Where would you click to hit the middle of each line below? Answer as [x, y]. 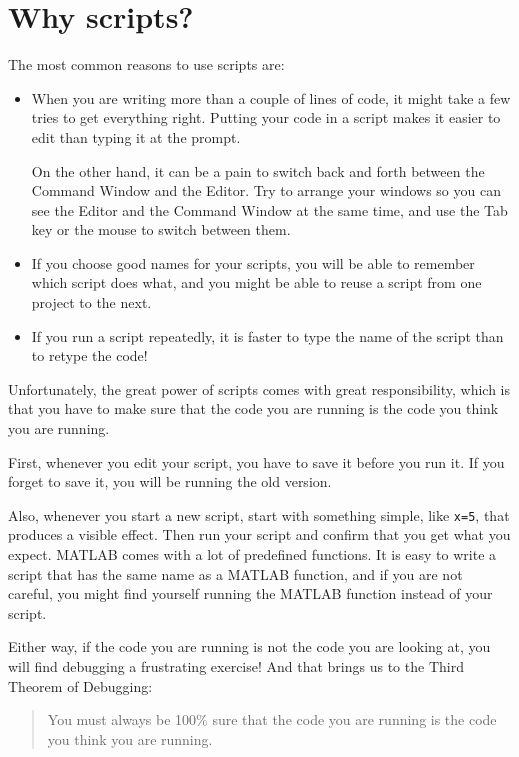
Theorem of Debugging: [80, 685]
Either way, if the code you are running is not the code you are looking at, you [249, 646]
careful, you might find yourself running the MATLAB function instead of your [250, 593]
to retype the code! [89, 355]
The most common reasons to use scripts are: [146, 64]
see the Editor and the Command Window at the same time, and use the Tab [269, 209]
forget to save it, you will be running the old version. [170, 481]
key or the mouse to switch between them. [161, 229]
